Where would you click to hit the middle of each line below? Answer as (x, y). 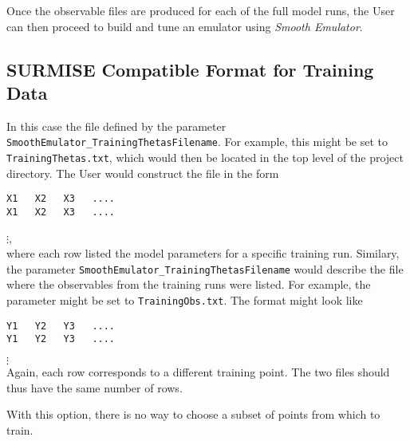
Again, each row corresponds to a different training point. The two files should (198, 372)
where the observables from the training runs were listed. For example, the (189, 284)
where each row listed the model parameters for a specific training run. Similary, (203, 253)
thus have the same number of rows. (95, 387)
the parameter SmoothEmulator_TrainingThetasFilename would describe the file (205, 268)
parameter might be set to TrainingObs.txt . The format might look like (185, 300)
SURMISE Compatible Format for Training (190, 69)
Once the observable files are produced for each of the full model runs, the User (201, 10)
